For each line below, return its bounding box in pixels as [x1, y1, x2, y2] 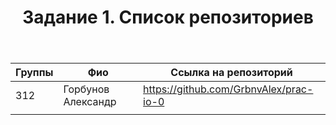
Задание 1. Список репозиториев [22, 6, 314, 29]
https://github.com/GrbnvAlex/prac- [143, 82, 314, 96]
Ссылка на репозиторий [170, 66, 293, 80]
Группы [15, 66, 54, 80]
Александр [63, 95, 117, 109]
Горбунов [63, 82, 110, 96]
